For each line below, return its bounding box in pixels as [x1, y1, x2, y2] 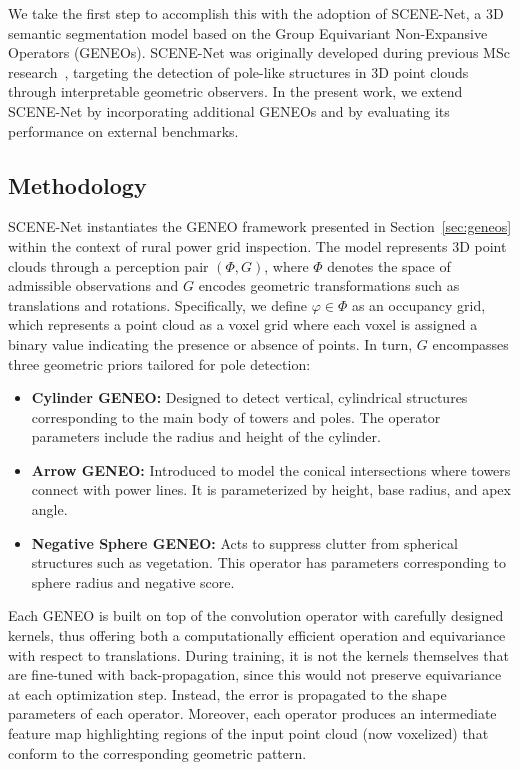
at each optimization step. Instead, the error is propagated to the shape [8, 683, 447, 704]
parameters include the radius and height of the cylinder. [31, 426, 381, 447]
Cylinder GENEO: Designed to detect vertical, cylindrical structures [31, 387, 468, 408]
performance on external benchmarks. [8, 120, 239, 141]
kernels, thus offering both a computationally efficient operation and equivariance [8, 625, 506, 646]
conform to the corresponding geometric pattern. [8, 742, 307, 763]
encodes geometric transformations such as [198, 275, 460, 296]
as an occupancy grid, [351, 294, 486, 315]
